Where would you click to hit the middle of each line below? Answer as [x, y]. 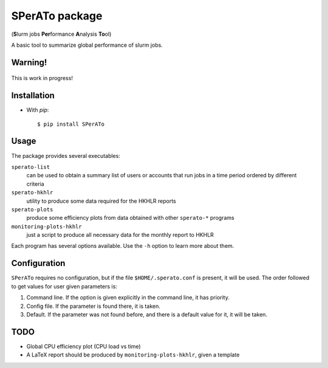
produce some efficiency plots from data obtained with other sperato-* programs [130, 218]
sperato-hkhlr [32, 193]
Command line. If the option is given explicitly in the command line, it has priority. [128, 298]
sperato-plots [32, 209]
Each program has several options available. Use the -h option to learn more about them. [123, 246]
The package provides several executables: [66, 155]
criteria [36, 184]
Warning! [29, 62]
